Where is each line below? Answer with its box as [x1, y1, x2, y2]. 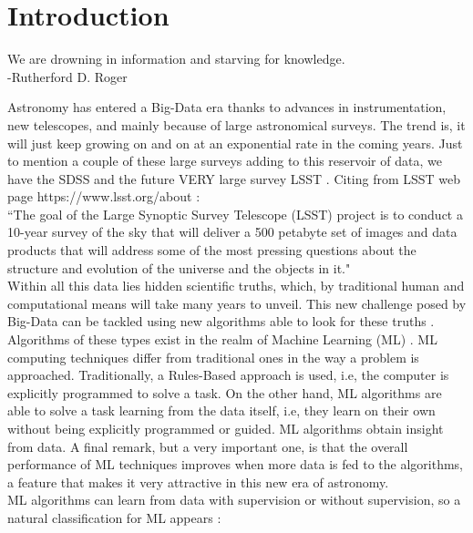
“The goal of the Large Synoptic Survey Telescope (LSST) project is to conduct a [7, 204, 463, 223]
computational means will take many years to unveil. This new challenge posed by [7, 293, 467, 313]
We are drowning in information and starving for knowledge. [7, 49, 345, 68]
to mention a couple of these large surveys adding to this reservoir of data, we [7, 151, 442, 170]
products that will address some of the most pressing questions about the [7, 241, 416, 260]
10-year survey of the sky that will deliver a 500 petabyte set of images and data [7, 222, 458, 241]
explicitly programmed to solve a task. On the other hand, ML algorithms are [7, 383, 442, 402]
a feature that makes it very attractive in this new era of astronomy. [7, 472, 389, 491]
